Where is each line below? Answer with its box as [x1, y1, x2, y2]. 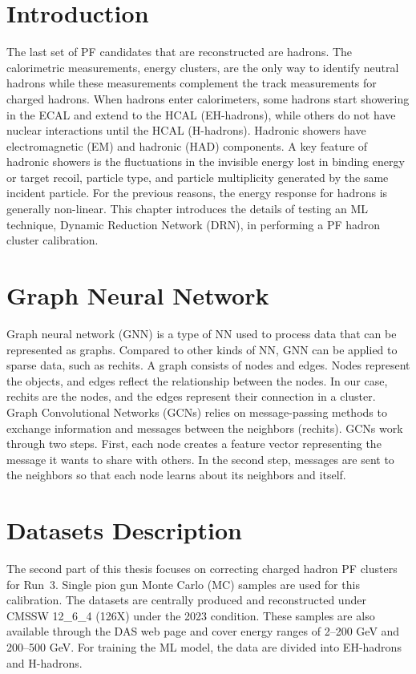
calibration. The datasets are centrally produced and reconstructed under [6, 591, 366, 608]
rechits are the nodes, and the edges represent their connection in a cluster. [6, 388, 376, 405]
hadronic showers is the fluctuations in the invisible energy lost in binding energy [6, 153, 405, 170]
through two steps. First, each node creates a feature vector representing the [6, 435, 382, 452]
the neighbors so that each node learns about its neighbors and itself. [6, 466, 346, 483]
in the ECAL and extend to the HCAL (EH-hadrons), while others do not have [6, 106, 396, 123]
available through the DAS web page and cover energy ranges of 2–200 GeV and [6, 623, 400, 640]
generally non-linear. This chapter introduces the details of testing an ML [6, 200, 369, 217]
